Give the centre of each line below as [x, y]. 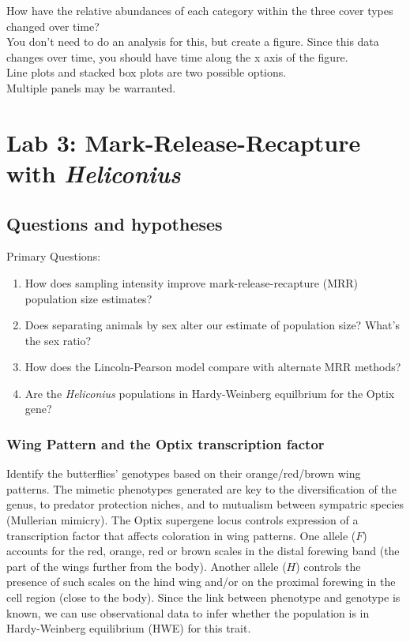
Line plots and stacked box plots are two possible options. [147, 72]
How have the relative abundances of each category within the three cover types [200, 10]
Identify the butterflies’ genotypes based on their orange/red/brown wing [184, 473]
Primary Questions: [54, 256]
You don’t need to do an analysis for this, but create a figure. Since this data [193, 41]
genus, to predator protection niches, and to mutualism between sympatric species [205, 504]
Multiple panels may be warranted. [91, 87]
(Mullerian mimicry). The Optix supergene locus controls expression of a [182, 520]
